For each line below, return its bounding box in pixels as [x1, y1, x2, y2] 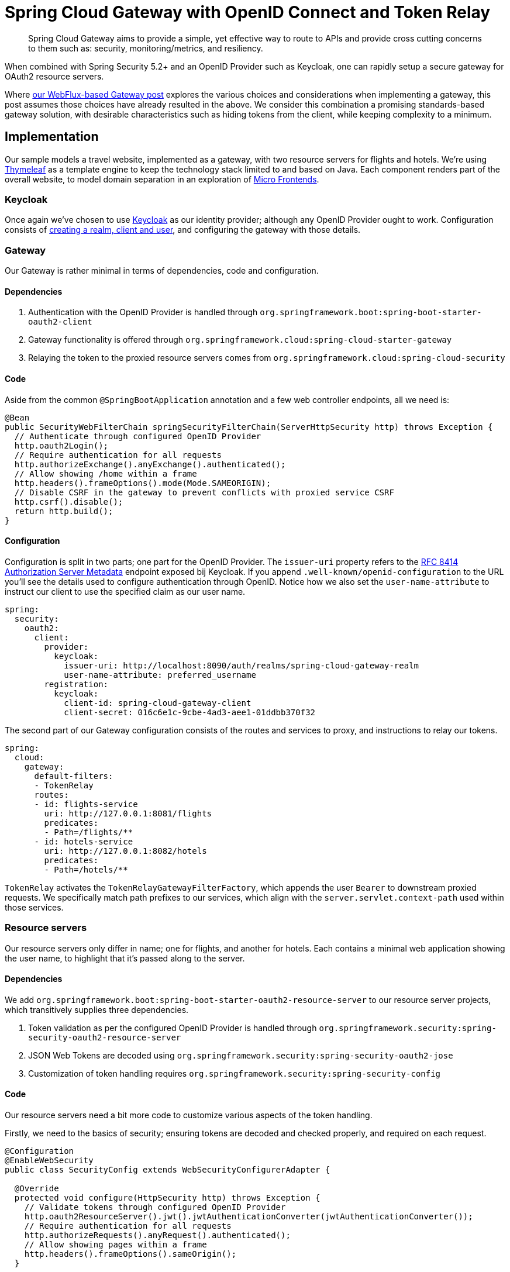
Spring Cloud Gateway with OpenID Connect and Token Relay [5, 2, 491, 22]
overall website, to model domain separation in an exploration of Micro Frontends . [5, 174, 319, 184]
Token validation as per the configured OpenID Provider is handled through [28, 1022, 317, 1033]
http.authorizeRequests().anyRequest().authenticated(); [24, 1230, 291, 1240]
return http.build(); [14, 506, 113, 516]
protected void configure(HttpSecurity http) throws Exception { [14, 1192, 321, 1202]
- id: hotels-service [34, 836, 133, 846]
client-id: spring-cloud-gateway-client [64, 698, 251, 708]
